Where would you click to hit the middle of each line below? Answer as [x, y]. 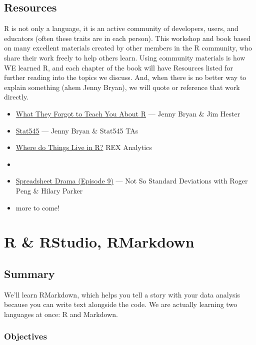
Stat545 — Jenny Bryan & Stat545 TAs [77, 130]
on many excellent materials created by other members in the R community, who [128, 48]
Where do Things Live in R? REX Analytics [84, 147]
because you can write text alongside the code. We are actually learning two [121, 304]
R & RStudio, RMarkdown [99, 242]
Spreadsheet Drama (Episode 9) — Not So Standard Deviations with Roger [132, 181]
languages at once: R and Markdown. [61, 314]
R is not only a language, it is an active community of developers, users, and [121, 28]
